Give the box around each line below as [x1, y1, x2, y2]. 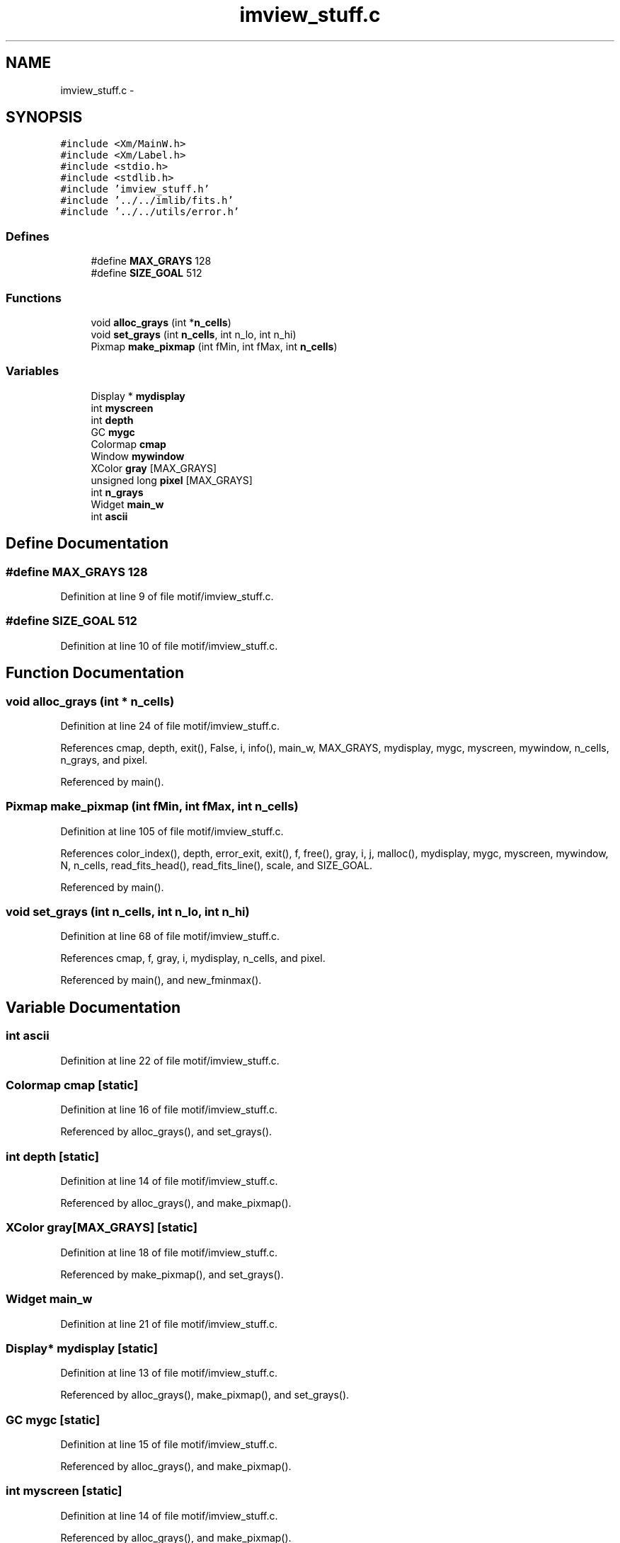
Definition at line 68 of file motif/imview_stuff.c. [60, 930, 280, 943]
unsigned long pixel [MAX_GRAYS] [91, 474, 253, 486]
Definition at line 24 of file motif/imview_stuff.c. [60, 719, 280, 732]
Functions [6, 290, 62, 305]
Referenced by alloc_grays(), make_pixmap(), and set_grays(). [60, 1389, 350, 1401]
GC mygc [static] [6, 1412, 101, 1427]
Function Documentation [6, 664, 184, 682]
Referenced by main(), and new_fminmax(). [60, 974, 262, 987]
